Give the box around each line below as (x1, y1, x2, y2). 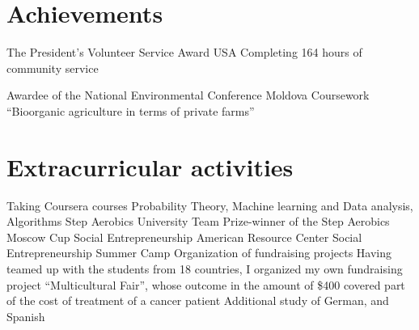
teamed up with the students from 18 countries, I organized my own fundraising (6, 260, 403, 277)
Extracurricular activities (6, 150, 294, 183)
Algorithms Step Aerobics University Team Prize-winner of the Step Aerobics (6, 213, 390, 230)
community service (6, 59, 99, 76)
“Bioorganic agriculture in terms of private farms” (6, 102, 255, 119)
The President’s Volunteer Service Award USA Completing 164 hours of (6, 44, 362, 61)
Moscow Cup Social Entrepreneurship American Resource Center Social (6, 228, 362, 245)
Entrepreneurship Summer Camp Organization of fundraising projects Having (6, 244, 392, 261)
